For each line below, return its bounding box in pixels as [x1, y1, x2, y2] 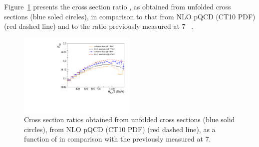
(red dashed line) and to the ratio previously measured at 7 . [4, 21, 194, 31]
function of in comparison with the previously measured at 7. [24, 134, 211, 144]
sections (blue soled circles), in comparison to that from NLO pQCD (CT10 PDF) [4, 11, 256, 21]
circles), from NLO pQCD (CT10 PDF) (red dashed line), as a [24, 124, 216, 134]
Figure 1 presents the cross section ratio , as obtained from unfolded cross [4, 1, 231, 11]
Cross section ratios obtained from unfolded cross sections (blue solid [24, 114, 235, 125]
